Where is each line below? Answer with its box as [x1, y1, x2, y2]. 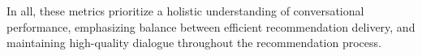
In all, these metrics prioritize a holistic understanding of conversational [6, 2, 364, 19]
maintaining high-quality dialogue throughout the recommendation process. [6, 34, 381, 51]
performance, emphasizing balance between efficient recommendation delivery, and [6, 18, 416, 35]
